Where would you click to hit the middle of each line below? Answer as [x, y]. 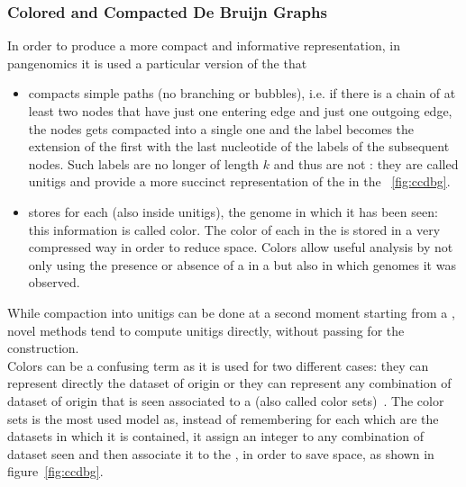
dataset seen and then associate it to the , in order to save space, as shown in [221, 453]
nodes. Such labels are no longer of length [144, 163]
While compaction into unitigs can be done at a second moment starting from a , [231, 312]
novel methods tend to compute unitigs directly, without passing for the [206, 330]
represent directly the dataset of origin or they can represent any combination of [229, 383]
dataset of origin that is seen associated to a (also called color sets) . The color [226, 400]
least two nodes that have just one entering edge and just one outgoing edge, [240, 111]
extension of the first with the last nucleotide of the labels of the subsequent [239, 146]
